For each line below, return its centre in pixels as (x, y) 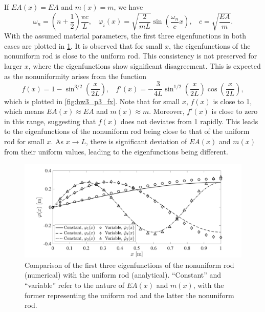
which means (24, 111)
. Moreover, (167, 111)
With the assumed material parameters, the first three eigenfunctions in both (125, 36)
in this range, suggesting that (50, 121)
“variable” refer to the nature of (74, 285)
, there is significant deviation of (136, 141)
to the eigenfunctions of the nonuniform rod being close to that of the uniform (127, 131)
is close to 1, (233, 101)
